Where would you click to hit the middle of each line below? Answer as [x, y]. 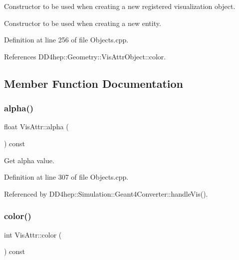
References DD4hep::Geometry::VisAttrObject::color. [85, 56]
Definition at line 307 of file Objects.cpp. [66, 177]
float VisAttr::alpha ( [36, 127]
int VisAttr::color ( [33, 234]
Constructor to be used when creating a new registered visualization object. [120, 6]
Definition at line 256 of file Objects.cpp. [66, 40]
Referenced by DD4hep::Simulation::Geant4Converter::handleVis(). [106, 193]
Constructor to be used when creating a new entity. [83, 23]
